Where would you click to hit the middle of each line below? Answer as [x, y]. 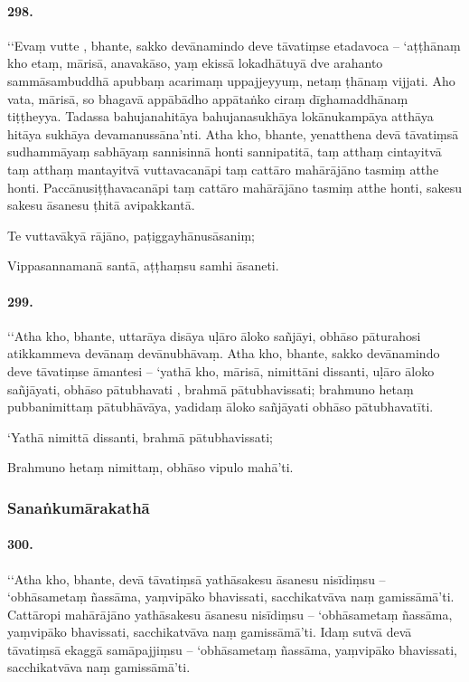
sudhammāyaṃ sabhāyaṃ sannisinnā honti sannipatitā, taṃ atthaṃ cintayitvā [225, 152]
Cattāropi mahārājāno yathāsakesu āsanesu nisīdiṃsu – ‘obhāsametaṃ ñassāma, [230, 614]
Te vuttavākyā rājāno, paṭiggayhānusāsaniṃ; [131, 235]
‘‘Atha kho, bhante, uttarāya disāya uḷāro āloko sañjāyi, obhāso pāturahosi [214, 335]
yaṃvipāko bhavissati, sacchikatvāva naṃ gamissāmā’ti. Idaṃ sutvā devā [210, 632]
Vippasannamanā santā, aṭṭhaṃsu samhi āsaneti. [143, 265]
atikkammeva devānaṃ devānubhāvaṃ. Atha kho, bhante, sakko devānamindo [224, 353]
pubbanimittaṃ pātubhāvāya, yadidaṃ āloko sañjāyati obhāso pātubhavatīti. [220, 407]
